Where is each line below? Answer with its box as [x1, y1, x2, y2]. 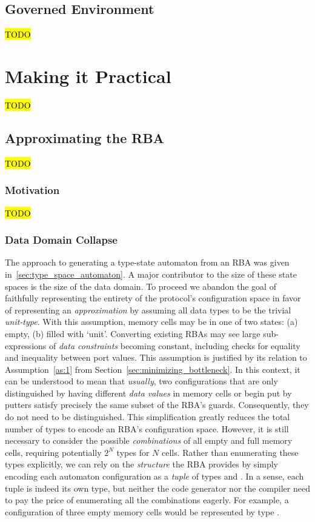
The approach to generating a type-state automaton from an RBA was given [5, 256, 290, 269]
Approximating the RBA [5, 128, 164, 147]
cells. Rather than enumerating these [161, 446, 299, 458]
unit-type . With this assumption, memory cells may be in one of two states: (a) [5, 315, 298, 328]
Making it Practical [5, 63, 171, 88]
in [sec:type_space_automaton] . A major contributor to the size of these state [5, 267, 297, 280]
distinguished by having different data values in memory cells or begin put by [5, 386, 292, 399]
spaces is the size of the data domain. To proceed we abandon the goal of [5, 279, 276, 292]
